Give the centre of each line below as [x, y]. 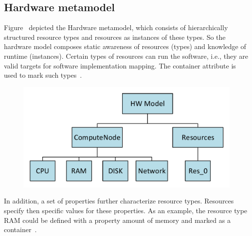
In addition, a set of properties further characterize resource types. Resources [119, 201]
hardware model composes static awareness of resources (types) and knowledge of [125, 46]
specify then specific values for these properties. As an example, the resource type [126, 210]
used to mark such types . [43, 75]
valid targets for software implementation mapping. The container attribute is [120, 65]
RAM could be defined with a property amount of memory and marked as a [117, 220]
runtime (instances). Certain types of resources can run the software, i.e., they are [126, 56]
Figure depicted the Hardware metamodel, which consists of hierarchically [116, 27]
